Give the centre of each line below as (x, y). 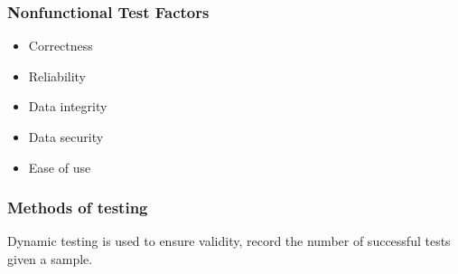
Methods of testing (78, 208)
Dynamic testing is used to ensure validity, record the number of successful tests (229, 241)
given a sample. (50, 259)
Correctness (61, 46)
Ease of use (60, 167)
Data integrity (68, 106)
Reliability (57, 76)
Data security (66, 137)
